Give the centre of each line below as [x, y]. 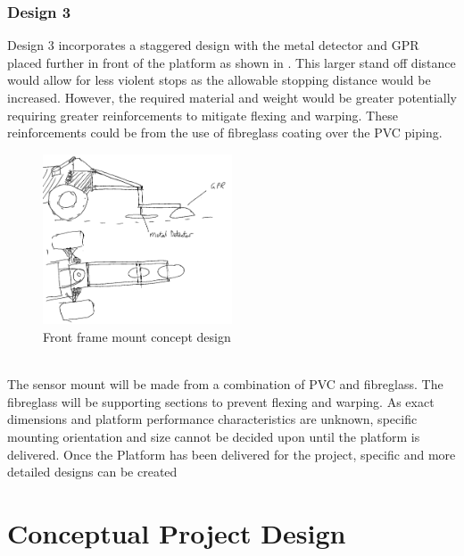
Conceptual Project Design [177, 532]
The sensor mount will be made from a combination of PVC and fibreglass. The [225, 384]
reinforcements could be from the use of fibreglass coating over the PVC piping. [225, 133]
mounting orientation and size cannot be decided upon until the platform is [214, 437]
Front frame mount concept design [137, 337]
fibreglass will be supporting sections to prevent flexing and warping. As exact [221, 401]
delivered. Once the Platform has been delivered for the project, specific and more [232, 454]
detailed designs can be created [92, 472]
